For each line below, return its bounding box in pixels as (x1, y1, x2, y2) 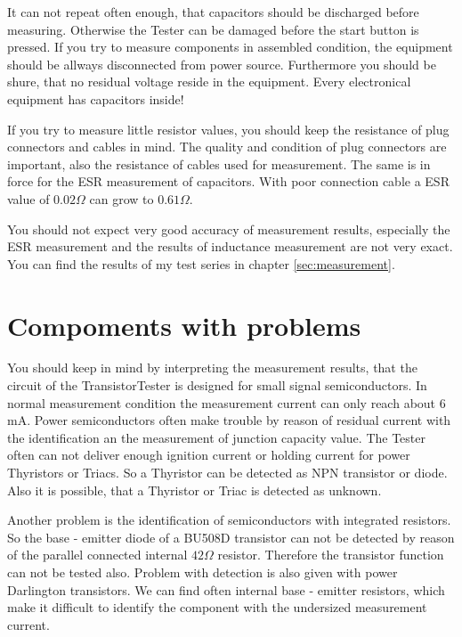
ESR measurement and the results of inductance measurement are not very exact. (7, 237, 453, 256)
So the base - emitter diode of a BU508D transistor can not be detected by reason (7, 527, 455, 546)
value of (7, 189, 50, 208)
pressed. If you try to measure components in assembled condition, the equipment (7, 37, 453, 56)
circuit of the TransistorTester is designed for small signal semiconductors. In (7, 376, 427, 395)
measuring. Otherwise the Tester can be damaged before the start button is (7, 20, 419, 38)
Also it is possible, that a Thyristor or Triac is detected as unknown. (7, 480, 382, 499)
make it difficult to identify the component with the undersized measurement (7, 598, 427, 617)
